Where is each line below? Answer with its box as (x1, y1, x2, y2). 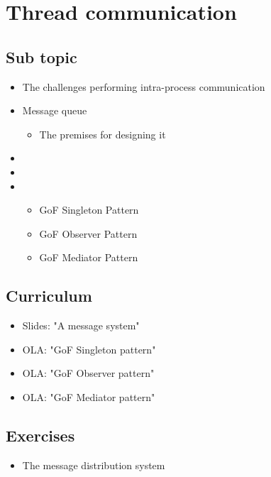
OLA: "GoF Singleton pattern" (22, 341, 156, 356)
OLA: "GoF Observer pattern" (22, 366, 155, 380)
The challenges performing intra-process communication (22, 79, 265, 94)
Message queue (22, 103, 87, 118)
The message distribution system (22, 457, 165, 472)
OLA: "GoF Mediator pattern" (22, 389, 155, 404)
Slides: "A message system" (22, 318, 140, 333)
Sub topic (6, 45, 77, 67)
